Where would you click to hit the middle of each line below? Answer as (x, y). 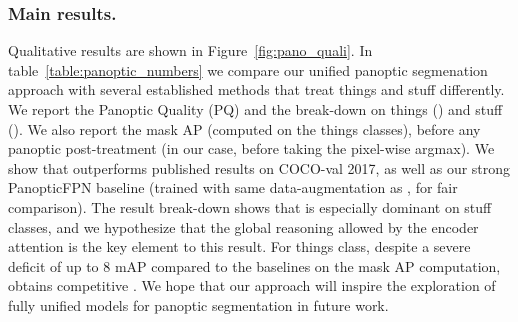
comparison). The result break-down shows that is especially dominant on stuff (250, 206)
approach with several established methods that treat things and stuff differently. (256, 89)
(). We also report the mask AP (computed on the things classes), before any (244, 128)
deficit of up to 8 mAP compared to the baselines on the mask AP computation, (254, 265)
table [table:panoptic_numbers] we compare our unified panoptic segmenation (248, 69)
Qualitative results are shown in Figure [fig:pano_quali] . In (190, 50)
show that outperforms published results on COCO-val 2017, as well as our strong (259, 167)
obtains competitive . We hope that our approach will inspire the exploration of (252, 285)
